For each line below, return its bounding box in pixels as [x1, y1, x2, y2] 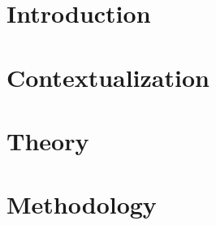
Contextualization [6, 60, 210, 93]
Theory [6, 123, 89, 157]
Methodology [6, 188, 157, 221]
